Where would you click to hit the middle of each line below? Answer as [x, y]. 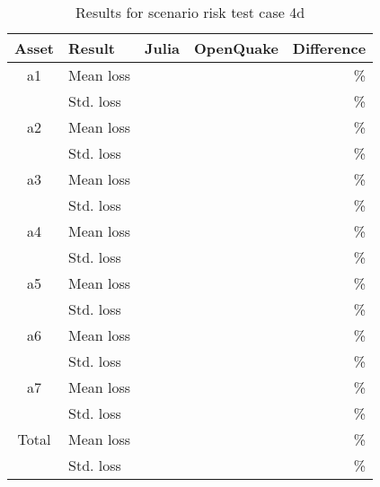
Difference [329, 48]
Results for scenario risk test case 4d [190, 12]
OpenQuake [236, 48]
